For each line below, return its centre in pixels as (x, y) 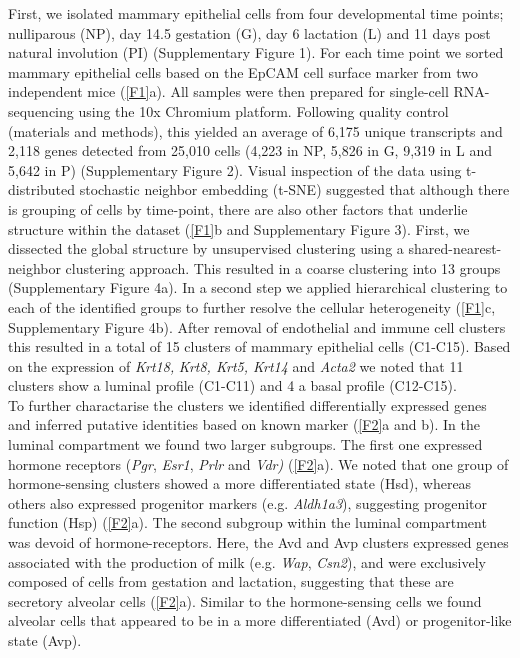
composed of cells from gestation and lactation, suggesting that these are (231, 581)
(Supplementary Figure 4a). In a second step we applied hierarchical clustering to (258, 287)
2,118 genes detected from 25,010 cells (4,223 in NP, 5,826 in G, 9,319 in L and (250, 150)
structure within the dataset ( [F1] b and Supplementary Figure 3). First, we (239, 228)
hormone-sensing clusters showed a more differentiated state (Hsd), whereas (240, 483)
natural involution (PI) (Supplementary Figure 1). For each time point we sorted (256, 52)
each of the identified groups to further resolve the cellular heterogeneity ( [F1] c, (252, 306)
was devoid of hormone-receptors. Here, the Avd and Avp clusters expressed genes (258, 542)
